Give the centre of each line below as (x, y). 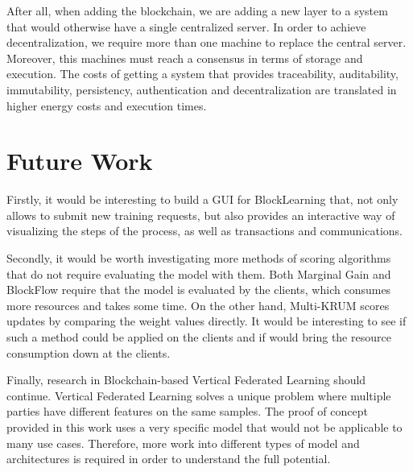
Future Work (80, 161)
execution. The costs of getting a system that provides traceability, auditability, (202, 74)
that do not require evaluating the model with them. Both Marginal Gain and (199, 273)
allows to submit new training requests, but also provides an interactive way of (201, 215)
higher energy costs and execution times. (107, 105)
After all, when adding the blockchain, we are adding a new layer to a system (197, 10)
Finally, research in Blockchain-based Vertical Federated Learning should (186, 380)
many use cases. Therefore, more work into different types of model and (183, 443)
